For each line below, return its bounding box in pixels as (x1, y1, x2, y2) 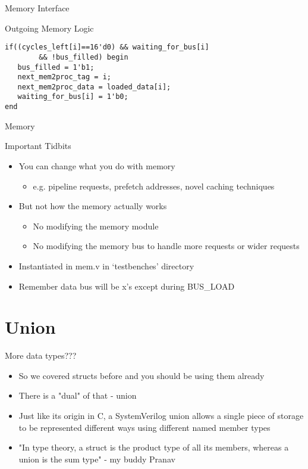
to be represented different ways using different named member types (18, 421, 271, 433)
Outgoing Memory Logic (5, 21, 94, 34)
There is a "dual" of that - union (18, 389, 137, 402)
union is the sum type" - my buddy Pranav (18, 452, 175, 465)
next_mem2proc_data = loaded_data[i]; (17, 82, 171, 91)
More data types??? (5, 349, 77, 362)
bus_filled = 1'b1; (17, 63, 95, 72)
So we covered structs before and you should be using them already (18, 369, 265, 381)
